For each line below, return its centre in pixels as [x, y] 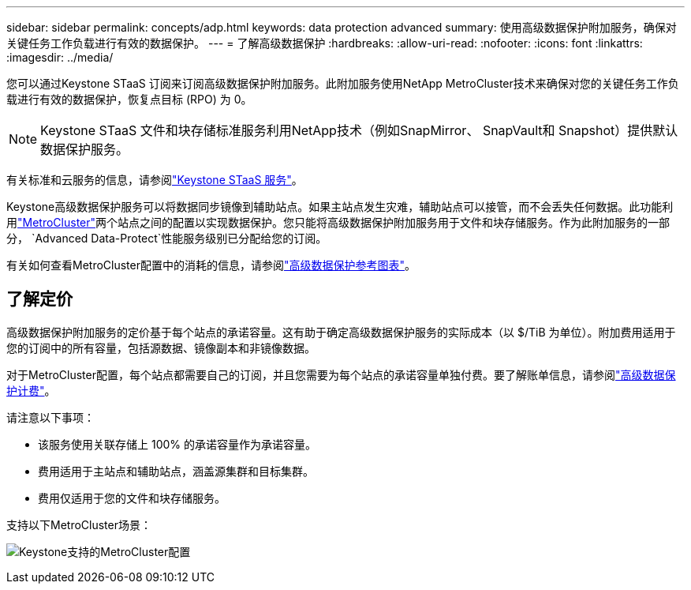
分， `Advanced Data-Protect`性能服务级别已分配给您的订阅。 [167, 238]
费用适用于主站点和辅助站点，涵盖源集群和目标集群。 [176, 471]
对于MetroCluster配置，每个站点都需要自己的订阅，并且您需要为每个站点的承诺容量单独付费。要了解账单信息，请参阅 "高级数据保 [341, 374]
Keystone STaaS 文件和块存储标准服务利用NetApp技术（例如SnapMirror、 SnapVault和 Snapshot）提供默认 [359, 130]
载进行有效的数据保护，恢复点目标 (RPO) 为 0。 [129, 99]
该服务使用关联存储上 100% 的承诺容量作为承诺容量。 [177, 444]
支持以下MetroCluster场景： [79, 524]
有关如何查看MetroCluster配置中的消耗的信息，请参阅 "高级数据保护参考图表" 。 [211, 265]
